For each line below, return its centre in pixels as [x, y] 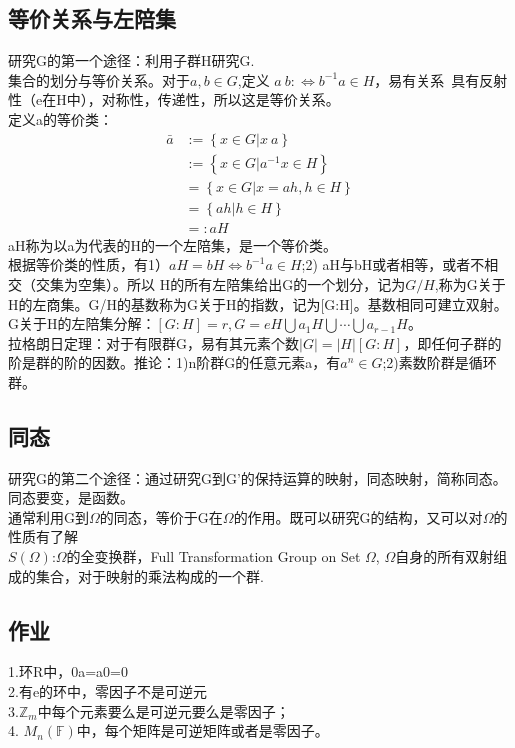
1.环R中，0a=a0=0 [68, 671]
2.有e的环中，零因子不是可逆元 [108, 691]
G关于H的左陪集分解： [82, 323]
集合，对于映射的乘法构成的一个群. [149, 575]
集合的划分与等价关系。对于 [99, 79]
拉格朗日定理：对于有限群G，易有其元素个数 [153, 342]
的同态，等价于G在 [161, 516]
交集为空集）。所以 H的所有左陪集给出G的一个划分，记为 [220, 283]
